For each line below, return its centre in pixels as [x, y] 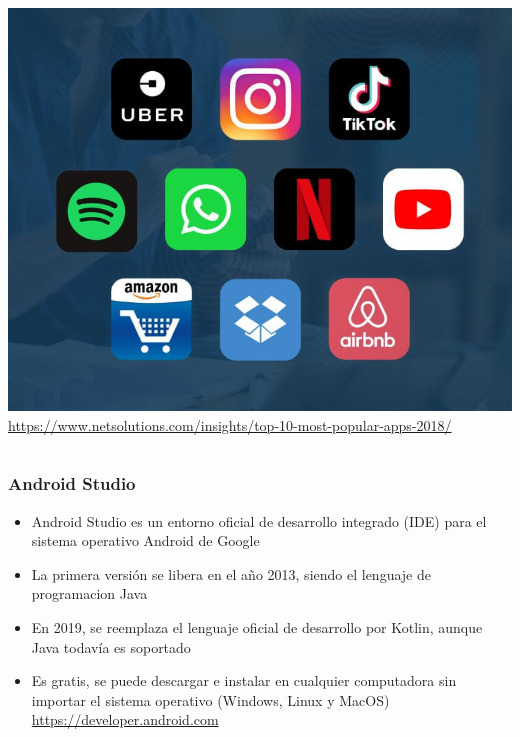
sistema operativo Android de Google [145, 540]
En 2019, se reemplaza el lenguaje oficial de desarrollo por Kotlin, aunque [257, 626]
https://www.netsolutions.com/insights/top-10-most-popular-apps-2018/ [230, 424]
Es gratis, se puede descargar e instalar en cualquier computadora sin [244, 680]
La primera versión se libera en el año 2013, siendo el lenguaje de [231, 573]
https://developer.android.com [125, 719]
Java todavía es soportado [111, 646]
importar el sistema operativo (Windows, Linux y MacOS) [210, 699]
